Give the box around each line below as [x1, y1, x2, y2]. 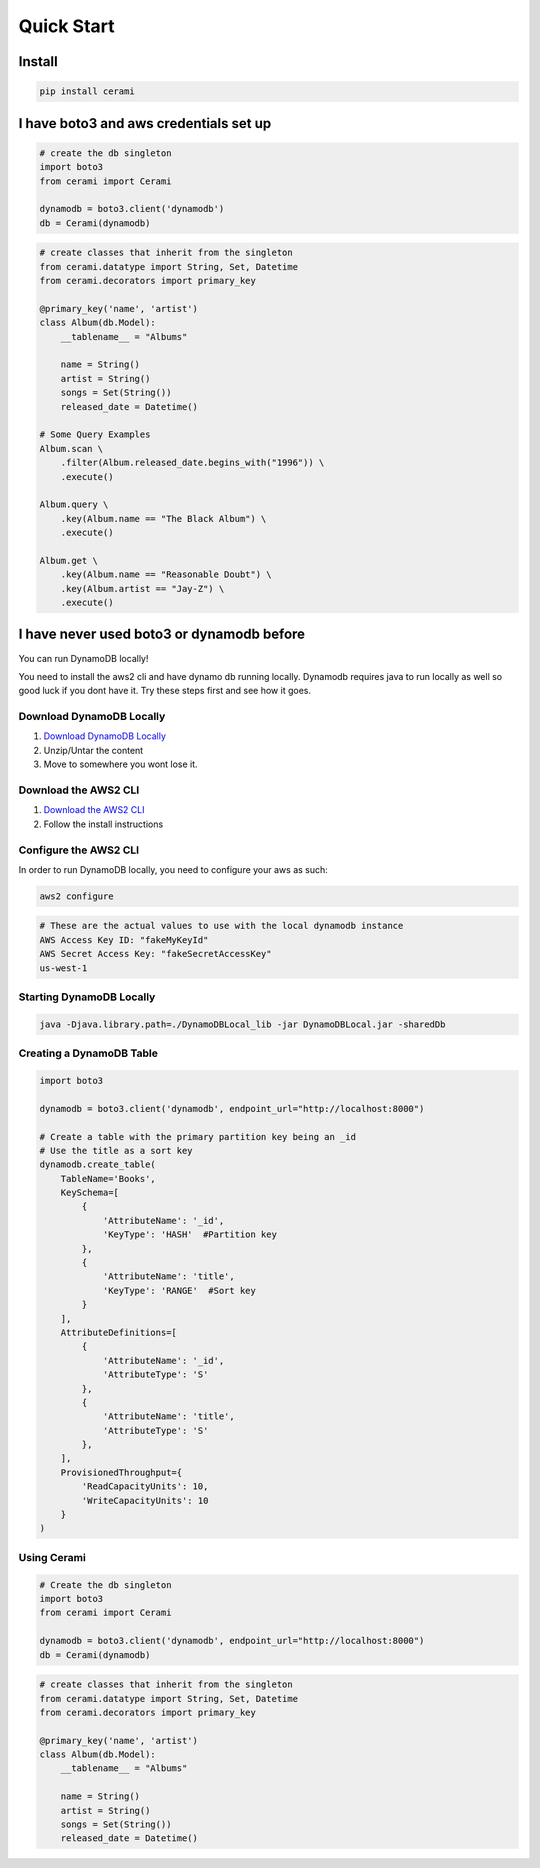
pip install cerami [39, 86, 135, 97]
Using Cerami [18, 1550, 87, 1564]
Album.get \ [39, 555, 99, 566]
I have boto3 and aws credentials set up [18, 115, 272, 132]
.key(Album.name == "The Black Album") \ [60, 513, 267, 524]
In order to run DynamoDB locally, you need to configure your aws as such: [18, 863, 329, 875]
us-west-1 [39, 962, 88, 974]
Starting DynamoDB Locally [18, 990, 156, 1004]
